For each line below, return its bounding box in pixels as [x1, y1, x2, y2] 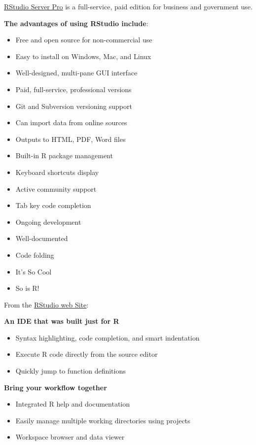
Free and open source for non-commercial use [15, 34, 152, 45]
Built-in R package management [15, 150, 113, 161]
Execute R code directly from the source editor [15, 349, 158, 359]
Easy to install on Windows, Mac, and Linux [15, 51, 151, 61]
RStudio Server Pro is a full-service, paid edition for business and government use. [4, 1, 253, 11]
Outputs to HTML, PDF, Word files [15, 134, 126, 144]
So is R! [15, 283, 39, 293]
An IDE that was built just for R [4, 316, 119, 326]
